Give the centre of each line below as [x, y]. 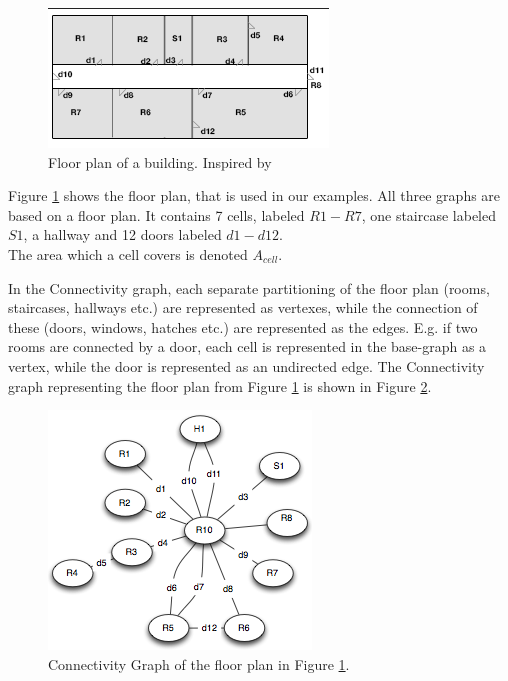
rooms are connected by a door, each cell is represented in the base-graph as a [247, 346]
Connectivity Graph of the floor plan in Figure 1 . [199, 663]
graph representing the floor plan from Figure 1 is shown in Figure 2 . [220, 385]
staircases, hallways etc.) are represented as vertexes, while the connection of [243, 307]
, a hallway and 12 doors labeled [122, 234]
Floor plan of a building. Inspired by [160, 161]
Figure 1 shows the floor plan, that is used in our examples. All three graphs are [254, 195]
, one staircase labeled [429, 214]
